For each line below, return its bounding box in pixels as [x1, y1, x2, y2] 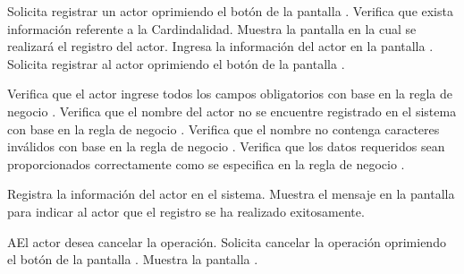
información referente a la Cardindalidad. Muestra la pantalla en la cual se [7, 19, 417, 38]
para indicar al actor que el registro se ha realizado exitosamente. [7, 201, 365, 220]
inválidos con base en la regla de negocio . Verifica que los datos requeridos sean [7, 137, 445, 156]
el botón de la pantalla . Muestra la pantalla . [7, 250, 258, 269]
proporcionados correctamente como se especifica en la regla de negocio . [7, 154, 405, 173]
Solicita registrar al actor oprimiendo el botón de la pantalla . [7, 54, 345, 73]
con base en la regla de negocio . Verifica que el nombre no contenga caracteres [7, 119, 440, 138]
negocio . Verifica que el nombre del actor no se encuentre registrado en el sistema [7, 101, 457, 120]
